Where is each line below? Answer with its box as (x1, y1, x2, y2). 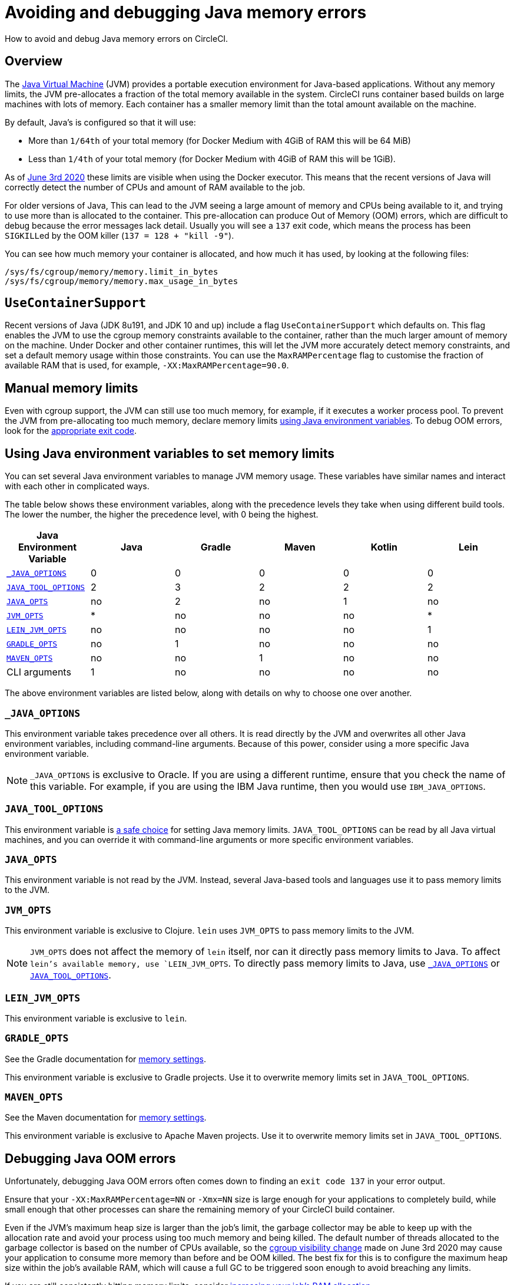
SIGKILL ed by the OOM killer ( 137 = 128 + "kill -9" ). (5, 230, 234, 240)
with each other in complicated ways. (5, 481, 150, 492)
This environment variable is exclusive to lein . (5, 1013, 187, 1023)
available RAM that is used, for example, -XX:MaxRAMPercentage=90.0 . (5, 360, 289, 371)
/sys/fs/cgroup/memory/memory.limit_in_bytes (5, 266, 218, 276)
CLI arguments (6, 666, 71, 678)
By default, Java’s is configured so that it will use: (5, 117, 196, 127)
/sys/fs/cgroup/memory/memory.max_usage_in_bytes (5, 276, 238, 286)
